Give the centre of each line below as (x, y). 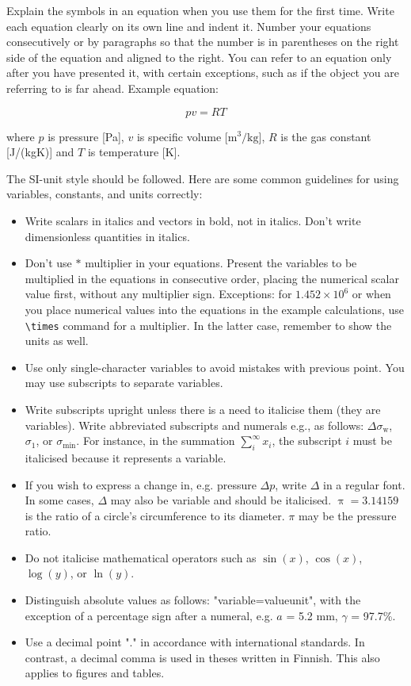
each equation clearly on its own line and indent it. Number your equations (189, 26)
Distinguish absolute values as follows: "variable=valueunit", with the (193, 600)
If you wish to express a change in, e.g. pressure (141, 484)
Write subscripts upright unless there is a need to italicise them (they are (203, 409)
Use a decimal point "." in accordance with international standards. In (195, 642)
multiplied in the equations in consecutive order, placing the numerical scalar (212, 278)
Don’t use (48, 263)
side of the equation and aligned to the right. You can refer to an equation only (199, 57)
